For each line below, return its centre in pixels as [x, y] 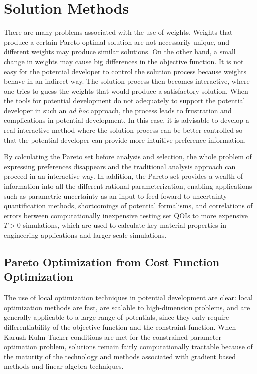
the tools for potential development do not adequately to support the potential [125, 101]
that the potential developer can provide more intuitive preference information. [125, 140]
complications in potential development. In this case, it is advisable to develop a [127, 120]
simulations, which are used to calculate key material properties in [125, 225]
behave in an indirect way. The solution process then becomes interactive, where [127, 81]
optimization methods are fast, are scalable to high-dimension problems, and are [127, 307]
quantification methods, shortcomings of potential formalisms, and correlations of [128, 205]
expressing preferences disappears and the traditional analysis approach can [120, 166]
